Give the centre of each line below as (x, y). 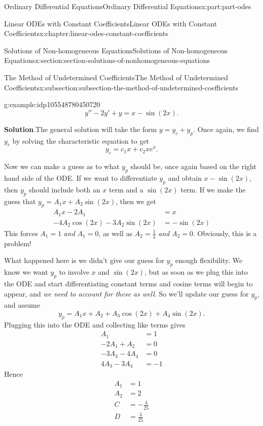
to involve (74, 272)
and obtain (185, 178)
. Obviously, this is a (225, 233)
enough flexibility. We (209, 260)
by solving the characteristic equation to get (81, 140)
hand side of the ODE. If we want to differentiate (81, 178)
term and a (126, 189)
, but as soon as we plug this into (196, 272)
